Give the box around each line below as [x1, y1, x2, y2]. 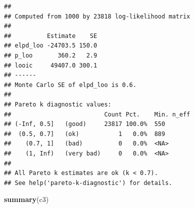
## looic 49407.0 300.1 [4, 61, 97, 69]
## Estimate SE [4, 32, 97, 39]
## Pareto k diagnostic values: [4, 100, 111, 108]
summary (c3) [4, 194, 49, 204]
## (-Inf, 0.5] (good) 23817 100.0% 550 [4, 120, 165, 128]
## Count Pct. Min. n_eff [4, 110, 190, 118]
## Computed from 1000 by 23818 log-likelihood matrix [4, 12, 190, 20]
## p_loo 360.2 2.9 [4, 51, 97, 59]
